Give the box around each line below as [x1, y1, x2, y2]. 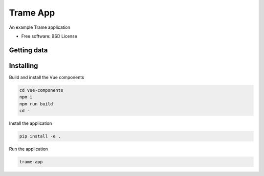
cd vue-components [19, 87, 64, 93]
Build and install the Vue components [9, 74, 84, 80]
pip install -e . [19, 133, 61, 139]
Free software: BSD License [21, 33, 78, 39]
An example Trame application [9, 24, 70, 30]
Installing [9, 61, 39, 70]
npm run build [19, 101, 53, 107]
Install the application [9, 120, 52, 126]
